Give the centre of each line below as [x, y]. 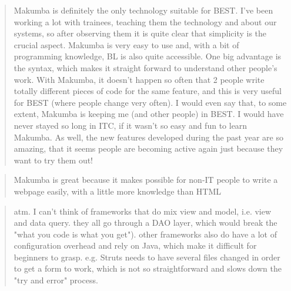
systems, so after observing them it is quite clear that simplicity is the [140, 33]
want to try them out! [53, 160]
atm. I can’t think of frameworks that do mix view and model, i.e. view [143, 211]
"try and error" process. [56, 280]
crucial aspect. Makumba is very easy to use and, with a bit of [126, 44]
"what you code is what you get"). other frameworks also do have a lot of [145, 234]
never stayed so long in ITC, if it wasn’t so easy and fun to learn [131, 125]
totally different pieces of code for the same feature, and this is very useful [148, 91]
